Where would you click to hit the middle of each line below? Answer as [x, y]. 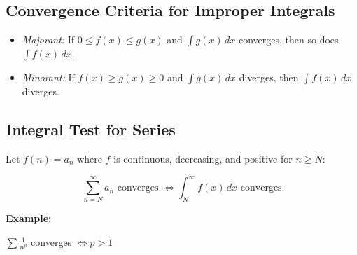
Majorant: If [48, 40]
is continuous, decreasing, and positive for [203, 158]
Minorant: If [48, 77]
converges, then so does [288, 40]
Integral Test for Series [91, 129]
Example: [29, 218]
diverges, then [269, 77]
